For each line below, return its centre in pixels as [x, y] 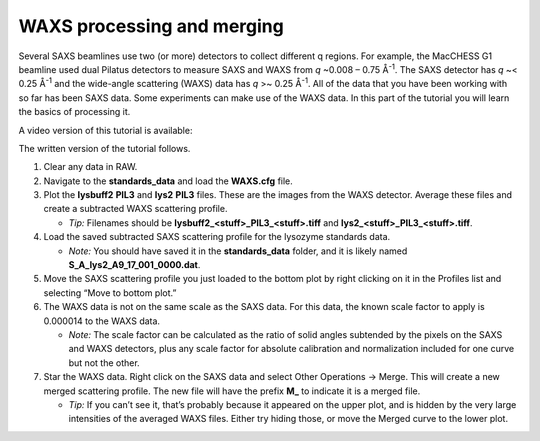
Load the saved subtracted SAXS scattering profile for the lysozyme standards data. [217, 237]
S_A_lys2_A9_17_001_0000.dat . [134, 265]
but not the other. [104, 362]
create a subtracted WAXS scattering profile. [135, 209]
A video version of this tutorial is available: [105, 130]
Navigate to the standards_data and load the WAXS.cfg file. [168, 181]
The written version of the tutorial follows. [104, 148]
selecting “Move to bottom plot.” [110, 292]
